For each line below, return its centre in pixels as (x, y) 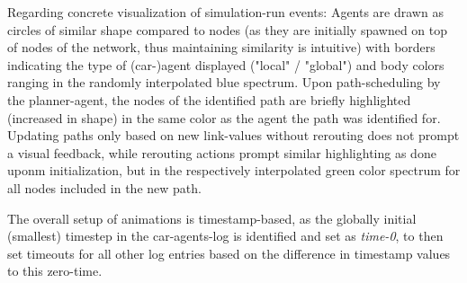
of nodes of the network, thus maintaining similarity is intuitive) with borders (221, 47)
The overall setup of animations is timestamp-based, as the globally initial (212, 218)
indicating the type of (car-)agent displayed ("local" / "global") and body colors (226, 64)
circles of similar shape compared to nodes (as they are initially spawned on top (228, 29)
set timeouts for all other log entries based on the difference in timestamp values (229, 253)
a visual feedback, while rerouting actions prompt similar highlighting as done (222, 152)
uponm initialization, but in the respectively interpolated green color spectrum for (234, 170)
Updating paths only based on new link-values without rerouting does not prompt (233, 135)
